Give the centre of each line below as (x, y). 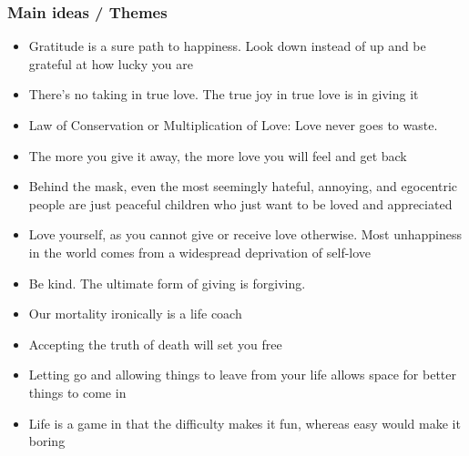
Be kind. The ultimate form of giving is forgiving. (167, 283)
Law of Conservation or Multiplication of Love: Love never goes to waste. (233, 125)
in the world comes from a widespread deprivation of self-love (200, 252)
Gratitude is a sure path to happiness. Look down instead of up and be (227, 46)
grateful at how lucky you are (111, 63)
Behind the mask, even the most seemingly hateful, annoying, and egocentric (243, 186)
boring (47, 441)
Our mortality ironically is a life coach (135, 314)
